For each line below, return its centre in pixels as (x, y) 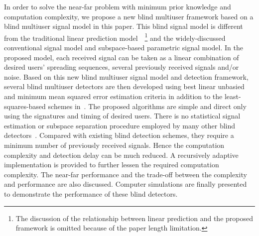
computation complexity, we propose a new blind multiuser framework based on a (129, 16)
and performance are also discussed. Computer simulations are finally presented (126, 184)
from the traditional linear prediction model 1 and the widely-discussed (115, 37)
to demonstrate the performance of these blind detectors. (91, 193)
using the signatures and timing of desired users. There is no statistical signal (122, 116)
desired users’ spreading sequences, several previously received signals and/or (122, 67)
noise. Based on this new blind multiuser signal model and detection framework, (126, 76)
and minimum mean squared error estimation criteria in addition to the (113, 96)
